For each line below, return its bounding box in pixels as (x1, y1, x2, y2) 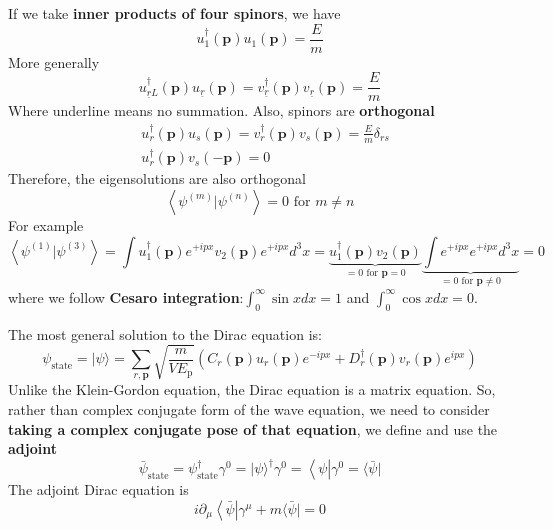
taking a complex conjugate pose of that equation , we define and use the (8, 418, 498, 439)
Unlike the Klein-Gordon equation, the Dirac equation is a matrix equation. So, (8, 379, 496, 400)
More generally (8, 51, 100, 72)
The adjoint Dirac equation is (8, 479, 189, 500)
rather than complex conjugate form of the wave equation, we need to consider (8, 398, 490, 419)
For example (8, 214, 84, 235)
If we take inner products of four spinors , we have (8, 3, 341, 23)
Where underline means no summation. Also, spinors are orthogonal (8, 100, 435, 121)
